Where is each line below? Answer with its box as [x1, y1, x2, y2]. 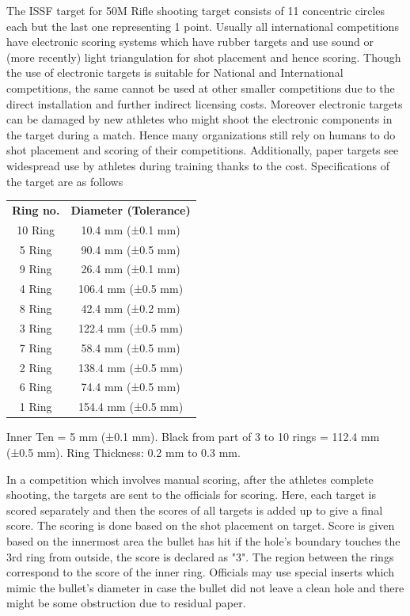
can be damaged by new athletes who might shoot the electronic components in [6, 111, 393, 127]
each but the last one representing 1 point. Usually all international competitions [6, 17, 399, 34]
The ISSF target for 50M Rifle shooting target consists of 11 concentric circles [6, 2, 385, 18]
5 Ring [19, 241, 52, 257]
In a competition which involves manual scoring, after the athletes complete [6, 470, 374, 487]
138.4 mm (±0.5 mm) [78, 359, 184, 375]
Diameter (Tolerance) [70, 201, 191, 218]
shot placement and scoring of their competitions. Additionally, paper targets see [6, 142, 399, 158]
